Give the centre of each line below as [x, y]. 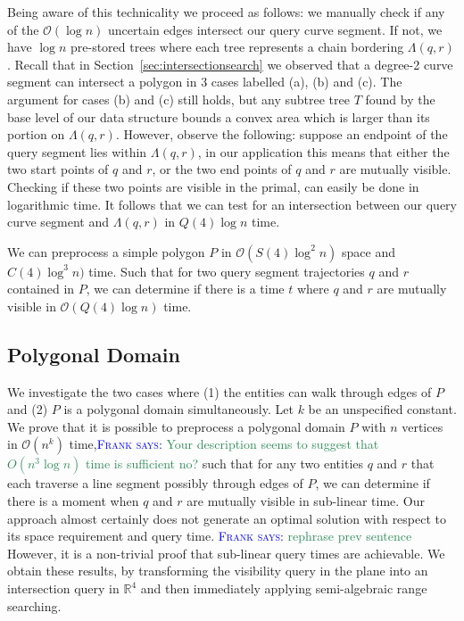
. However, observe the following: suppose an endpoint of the [282, 134]
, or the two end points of [222, 169]
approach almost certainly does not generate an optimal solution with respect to [227, 518]
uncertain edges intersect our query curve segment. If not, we [275, 29]
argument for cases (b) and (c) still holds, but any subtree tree [178, 99]
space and [368, 251]
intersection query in [63, 588]
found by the [400, 99]
